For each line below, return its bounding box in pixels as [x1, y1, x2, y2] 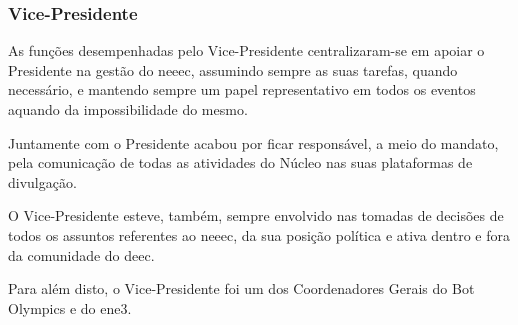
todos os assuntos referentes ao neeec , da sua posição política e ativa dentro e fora [8, 224, 511, 245]
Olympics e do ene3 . [8, 297, 132, 318]
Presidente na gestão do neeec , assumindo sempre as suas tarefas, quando [8, 59, 458, 80]
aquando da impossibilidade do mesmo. [8, 99, 248, 119]
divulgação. [8, 171, 77, 192]
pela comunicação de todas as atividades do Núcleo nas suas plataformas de [8, 152, 473, 173]
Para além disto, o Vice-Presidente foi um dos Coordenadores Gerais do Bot [8, 278, 475, 299]
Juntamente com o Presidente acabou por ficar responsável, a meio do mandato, [8, 132, 499, 153]
